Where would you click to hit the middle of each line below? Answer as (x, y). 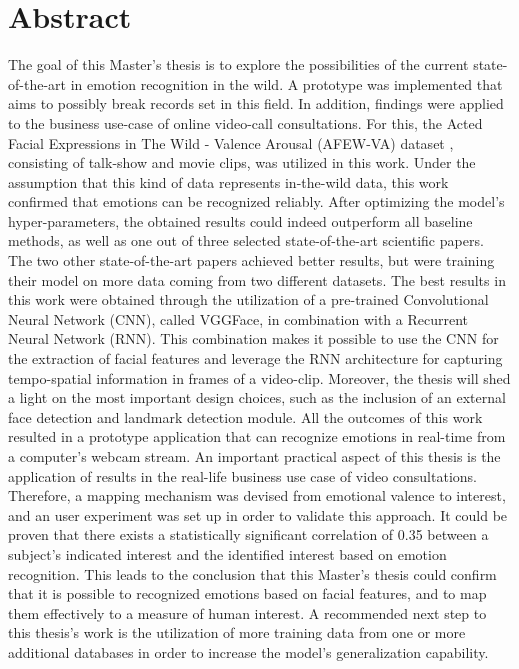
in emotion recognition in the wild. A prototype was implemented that (286, 83)
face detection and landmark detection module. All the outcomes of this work (245, 416)
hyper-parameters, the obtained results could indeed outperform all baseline (240, 220)
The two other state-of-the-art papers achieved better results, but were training (251, 260)
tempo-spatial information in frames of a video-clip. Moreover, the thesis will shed (259, 377)
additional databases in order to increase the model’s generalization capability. (248, 651)
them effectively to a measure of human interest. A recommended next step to (247, 612)
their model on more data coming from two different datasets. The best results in (257, 279)
